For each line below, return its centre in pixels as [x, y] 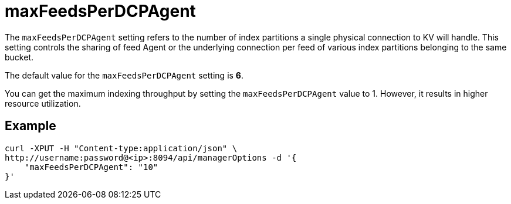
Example [31, 126]
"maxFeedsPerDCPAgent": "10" [91, 167]
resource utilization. [43, 103]
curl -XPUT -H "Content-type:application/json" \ [121, 148]
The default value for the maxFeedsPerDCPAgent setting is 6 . [124, 75]
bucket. [19, 57]
